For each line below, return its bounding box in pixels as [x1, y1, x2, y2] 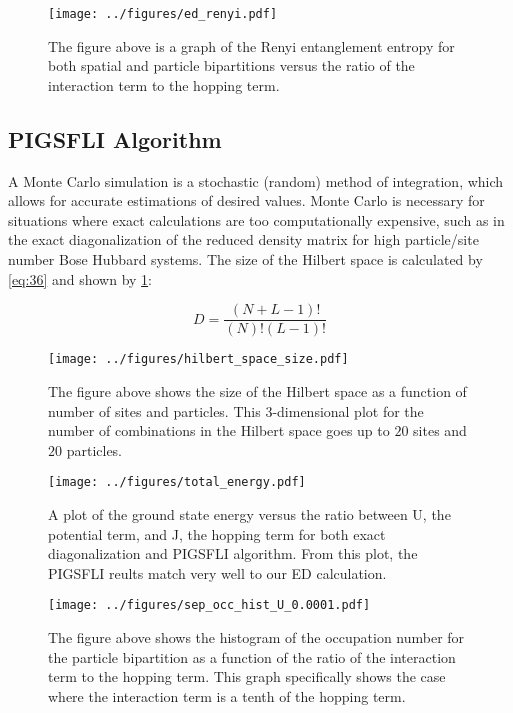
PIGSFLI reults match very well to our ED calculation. [48, 562, 387, 583]
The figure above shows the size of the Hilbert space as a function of [48, 380, 467, 401]
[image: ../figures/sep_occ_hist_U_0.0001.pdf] [48, 598, 371, 613]
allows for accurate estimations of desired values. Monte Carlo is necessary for [8, 190, 485, 211]
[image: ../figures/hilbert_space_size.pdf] [48, 352, 349, 367]
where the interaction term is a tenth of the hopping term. [48, 685, 406, 706]
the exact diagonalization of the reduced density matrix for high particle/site [8, 229, 479, 250]
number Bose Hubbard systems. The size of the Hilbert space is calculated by [8, 249, 483, 270]
